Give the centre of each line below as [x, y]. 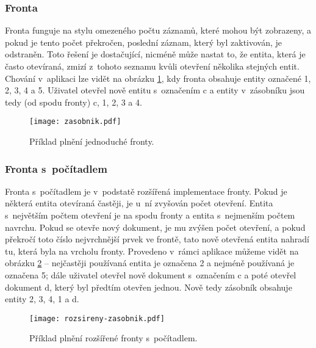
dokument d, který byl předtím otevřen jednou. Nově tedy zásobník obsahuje [149, 287]
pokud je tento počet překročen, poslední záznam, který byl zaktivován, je [144, 42]
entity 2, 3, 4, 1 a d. [42, 299]
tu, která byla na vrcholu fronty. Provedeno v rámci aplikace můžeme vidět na [152, 251]
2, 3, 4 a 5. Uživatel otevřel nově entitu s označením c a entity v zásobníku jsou [155, 90]
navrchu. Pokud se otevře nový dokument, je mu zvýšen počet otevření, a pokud [155, 227]
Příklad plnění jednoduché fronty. [92, 141]
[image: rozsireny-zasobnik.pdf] [97, 318]
